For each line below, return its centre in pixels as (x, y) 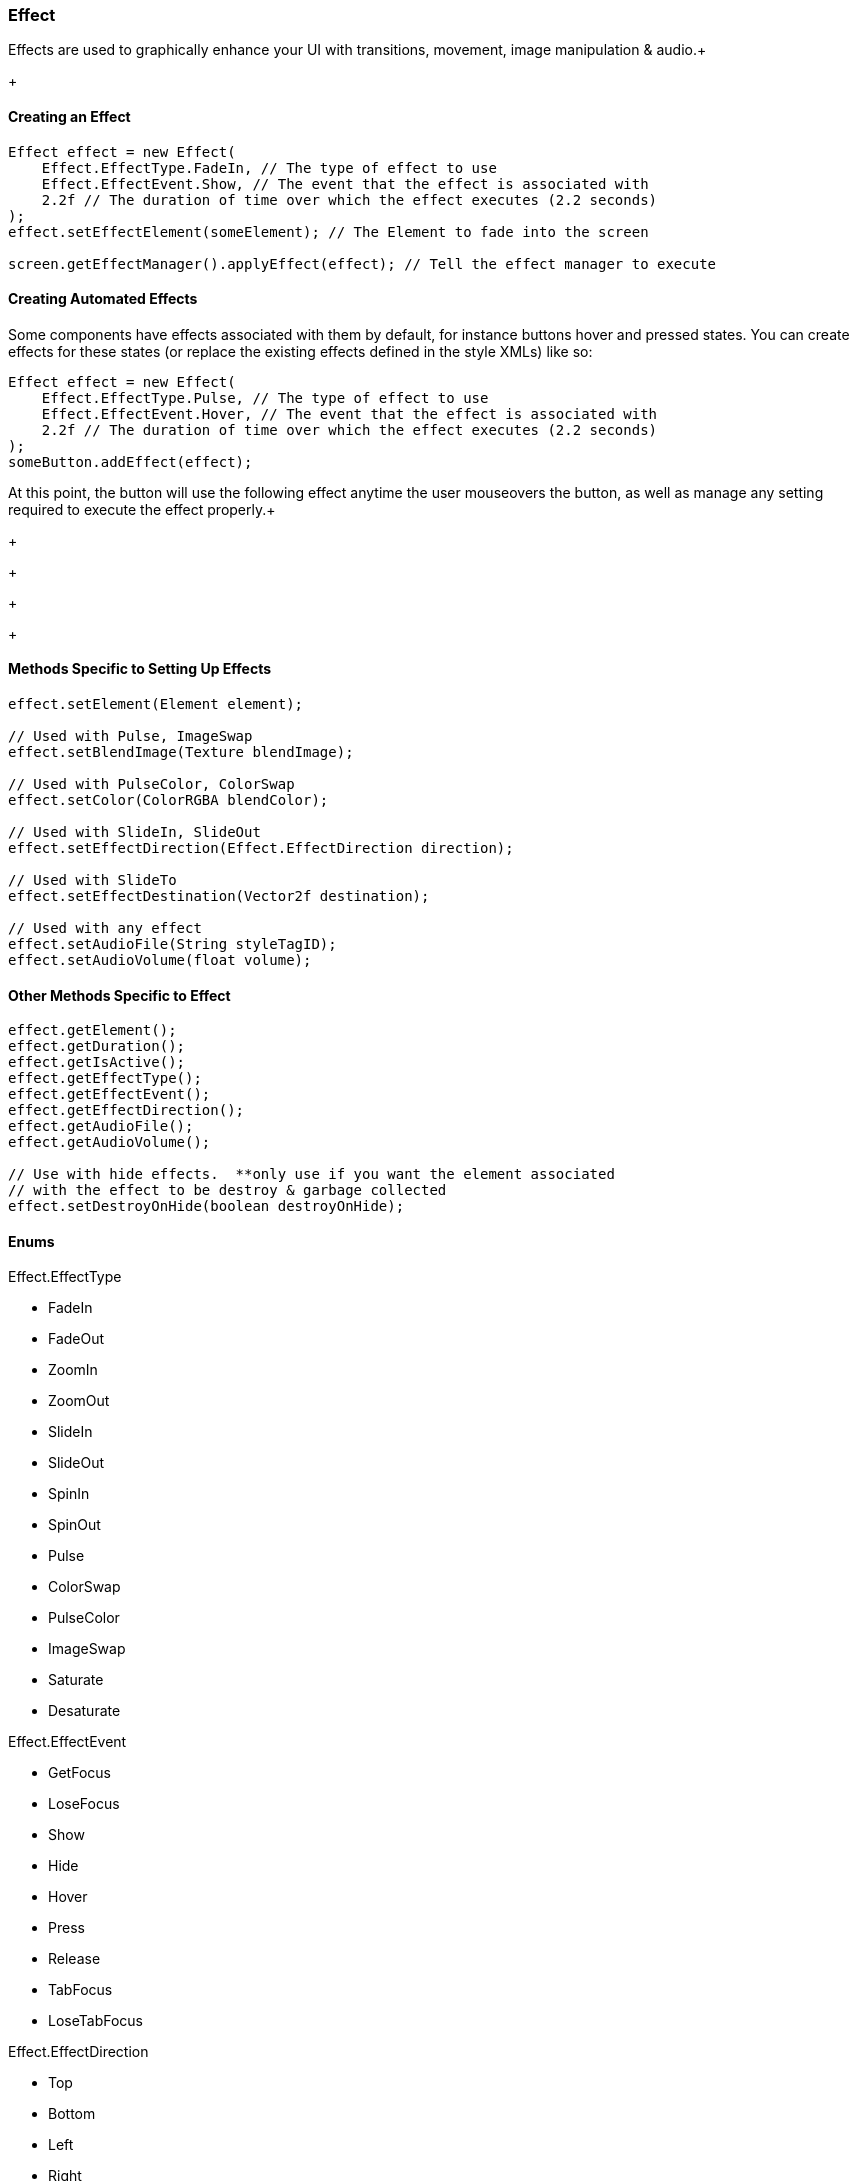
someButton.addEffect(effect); (130, 461)
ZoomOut (79, 1401)
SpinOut (74, 1525)
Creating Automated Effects (103, 299)
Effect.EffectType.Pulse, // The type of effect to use (265, 397)
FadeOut (76, 1339)
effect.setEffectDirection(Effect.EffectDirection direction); (261, 848)
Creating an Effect (69, 116)
